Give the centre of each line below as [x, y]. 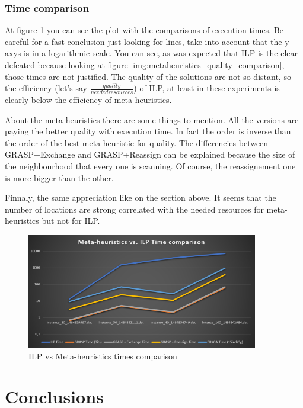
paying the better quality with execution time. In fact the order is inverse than [148, 131]
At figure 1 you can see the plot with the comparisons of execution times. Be [144, 30]
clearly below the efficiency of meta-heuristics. [88, 100]
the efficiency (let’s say [46, 88]
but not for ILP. [71, 221]
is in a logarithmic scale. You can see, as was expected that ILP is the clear [161, 53]
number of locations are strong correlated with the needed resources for [134, 209]
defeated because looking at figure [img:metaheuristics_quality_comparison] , [145, 65]
